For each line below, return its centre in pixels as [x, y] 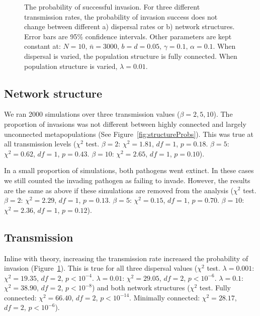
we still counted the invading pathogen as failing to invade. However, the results [127, 180]
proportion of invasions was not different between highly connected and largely [125, 124]
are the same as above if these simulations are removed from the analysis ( [119, 190]
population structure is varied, [71, 66]
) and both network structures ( [141, 288]
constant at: [42, 46]
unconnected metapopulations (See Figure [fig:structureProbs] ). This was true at [129, 134]
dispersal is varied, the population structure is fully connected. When [131, 56]
